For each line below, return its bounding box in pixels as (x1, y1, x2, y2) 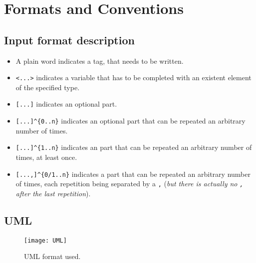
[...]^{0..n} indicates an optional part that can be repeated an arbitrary (15, 116, 246, 126)
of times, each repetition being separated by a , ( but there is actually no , (15, 178, 244, 189)
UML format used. (24, 251, 81, 262)
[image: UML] (24, 237, 67, 244)
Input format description (4, 32, 135, 47)
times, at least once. (15, 151, 77, 162)
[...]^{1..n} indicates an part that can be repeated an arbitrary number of (15, 142, 252, 152)
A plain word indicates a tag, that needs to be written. (15, 55, 184, 66)
